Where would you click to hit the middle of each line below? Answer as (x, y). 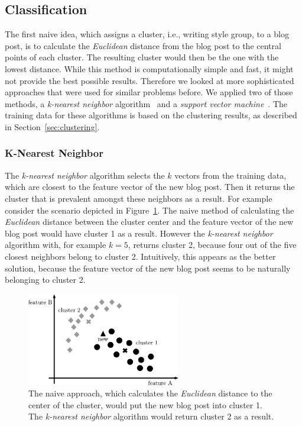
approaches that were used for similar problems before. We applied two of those (149, 92)
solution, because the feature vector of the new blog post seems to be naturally (148, 268)
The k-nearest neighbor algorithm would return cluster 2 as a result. (151, 416)
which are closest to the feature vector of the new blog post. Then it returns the (150, 187)
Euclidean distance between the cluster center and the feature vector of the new (149, 222)
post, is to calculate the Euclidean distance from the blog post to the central (143, 45)
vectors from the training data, (230, 175)
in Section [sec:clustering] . (52, 126)
